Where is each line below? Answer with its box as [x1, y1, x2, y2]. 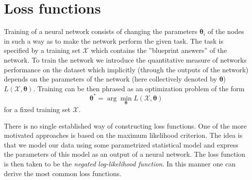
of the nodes [207, 26, 244, 36]
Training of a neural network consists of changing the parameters [4, 26, 198, 36]
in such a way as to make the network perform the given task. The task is [4, 35, 223, 46]
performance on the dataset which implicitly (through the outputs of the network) [4, 64, 249, 74]
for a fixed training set [4, 104, 71, 114]
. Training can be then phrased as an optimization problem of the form [33, 83, 245, 93]
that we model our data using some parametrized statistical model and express [4, 139, 238, 149]
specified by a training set [4, 45, 81, 55]
